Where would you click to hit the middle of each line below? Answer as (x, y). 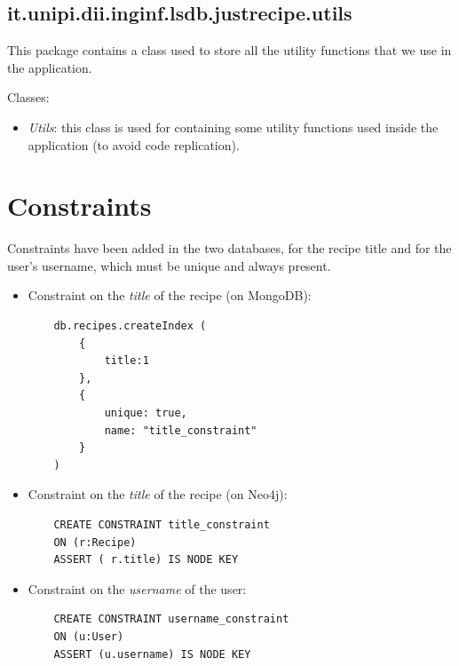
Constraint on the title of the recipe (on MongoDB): (170, 295)
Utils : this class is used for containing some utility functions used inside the (233, 127)
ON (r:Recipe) (95, 542)
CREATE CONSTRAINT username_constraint (171, 619)
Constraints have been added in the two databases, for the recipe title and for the (229, 248)
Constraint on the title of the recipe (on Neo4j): (158, 494)
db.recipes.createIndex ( (130, 326)
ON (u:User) (89, 636)
